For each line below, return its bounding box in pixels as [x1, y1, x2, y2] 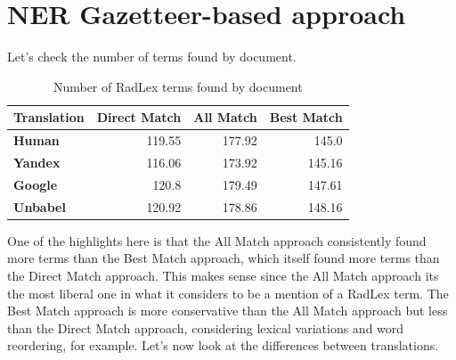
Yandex [13, 153, 61, 171]
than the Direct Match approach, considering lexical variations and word [7, 318, 404, 337]
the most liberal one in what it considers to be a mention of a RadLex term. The [7, 283, 449, 302]
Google [13, 175, 58, 193]
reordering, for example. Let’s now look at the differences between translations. [7, 336, 439, 355]
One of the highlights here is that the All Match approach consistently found [7, 231, 427, 250]
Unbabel [13, 197, 66, 216]
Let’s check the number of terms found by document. [7, 47, 297, 66]
